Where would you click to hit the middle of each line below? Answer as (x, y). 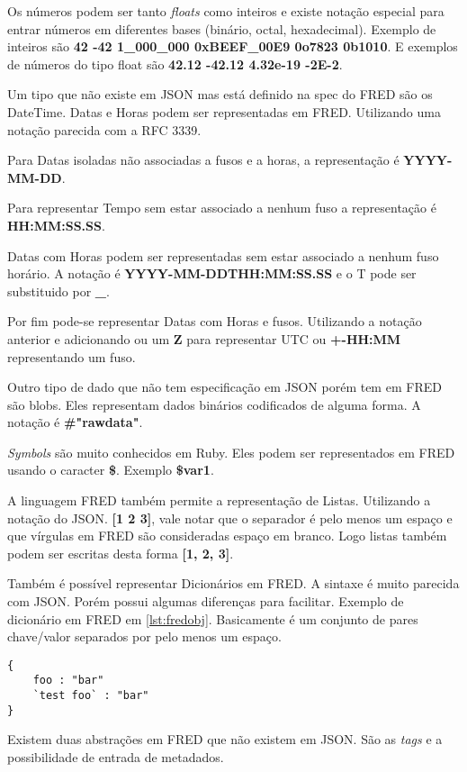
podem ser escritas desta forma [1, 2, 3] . (121, 553)
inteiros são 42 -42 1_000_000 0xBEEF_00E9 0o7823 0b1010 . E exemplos (233, 46)
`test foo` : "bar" (91, 696)
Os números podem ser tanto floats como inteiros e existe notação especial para (226, 11)
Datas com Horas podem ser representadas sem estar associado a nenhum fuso (223, 255)
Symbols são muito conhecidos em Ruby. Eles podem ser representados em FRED (231, 452)
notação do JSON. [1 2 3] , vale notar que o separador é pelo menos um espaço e (230, 518)
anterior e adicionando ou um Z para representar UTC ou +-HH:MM (204, 338)
